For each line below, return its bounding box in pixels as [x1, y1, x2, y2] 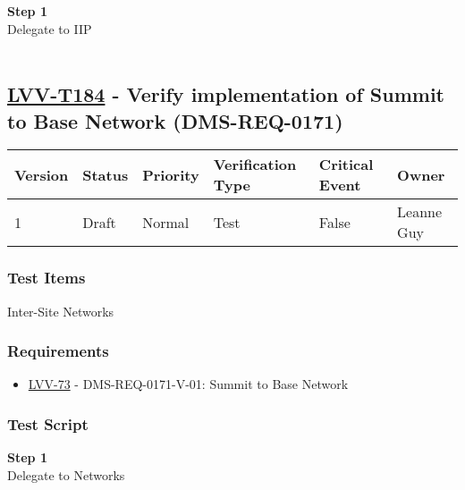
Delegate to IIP [7, 19, 92, 38]
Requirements [7, 340, 109, 362]
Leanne [397, 201, 443, 223]
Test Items [7, 266, 86, 289]
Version [14, 164, 69, 185]
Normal [142, 211, 190, 232]
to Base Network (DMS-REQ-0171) [7, 106, 343, 134]
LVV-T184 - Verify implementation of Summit [7, 80, 444, 108]
